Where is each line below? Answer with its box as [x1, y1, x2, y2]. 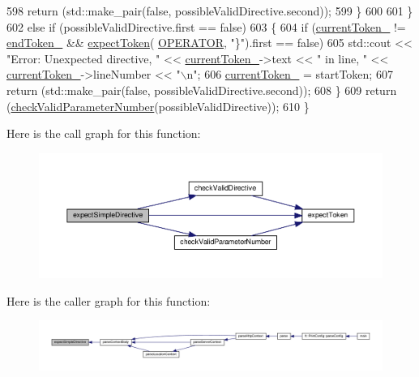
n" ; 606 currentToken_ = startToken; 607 [186, 66, 393, 83]
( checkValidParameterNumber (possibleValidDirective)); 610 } [6, 97, 310, 114]
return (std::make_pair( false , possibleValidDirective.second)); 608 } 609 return [6, 81, 397, 98]
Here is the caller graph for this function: [6, 292, 211, 309]
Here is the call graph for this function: [6, 125, 201, 142]
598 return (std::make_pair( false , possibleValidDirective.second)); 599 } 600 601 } [6, 2, 413, 19]
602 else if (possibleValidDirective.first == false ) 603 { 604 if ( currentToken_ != [6, 18, 406, 35]
